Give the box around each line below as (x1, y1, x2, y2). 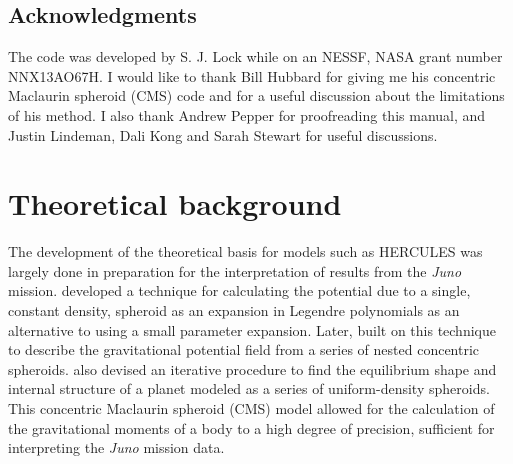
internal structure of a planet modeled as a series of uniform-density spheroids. (8, 378, 490, 399)
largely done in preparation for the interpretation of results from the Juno (8, 260, 462, 281)
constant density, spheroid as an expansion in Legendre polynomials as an (8, 300, 460, 321)
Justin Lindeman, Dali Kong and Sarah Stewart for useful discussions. (8, 124, 438, 145)
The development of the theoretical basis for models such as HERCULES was (8, 241, 483, 262)
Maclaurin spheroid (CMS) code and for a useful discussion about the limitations (8, 85, 505, 106)
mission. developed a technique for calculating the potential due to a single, (8, 280, 471, 301)
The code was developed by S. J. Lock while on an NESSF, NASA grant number (8, 46, 503, 67)
